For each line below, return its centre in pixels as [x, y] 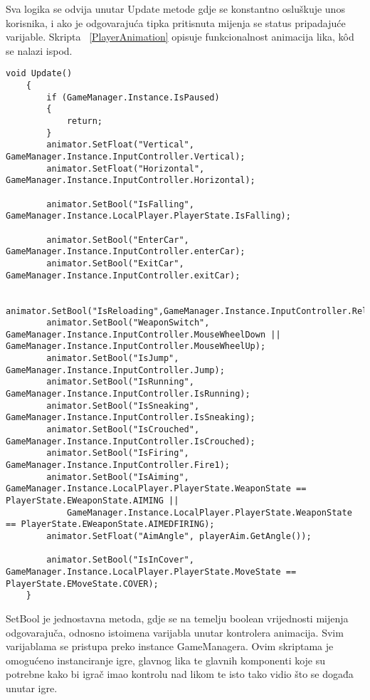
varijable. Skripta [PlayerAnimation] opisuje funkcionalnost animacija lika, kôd [180, 37]
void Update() [39, 74]
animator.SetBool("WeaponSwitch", [128, 323]
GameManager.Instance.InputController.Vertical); [126, 156]
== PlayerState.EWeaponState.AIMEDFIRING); [110, 524]
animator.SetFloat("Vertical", [120, 145]
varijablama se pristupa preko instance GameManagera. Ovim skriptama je [170, 646]
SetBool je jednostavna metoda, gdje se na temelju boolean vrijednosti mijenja [177, 618]
